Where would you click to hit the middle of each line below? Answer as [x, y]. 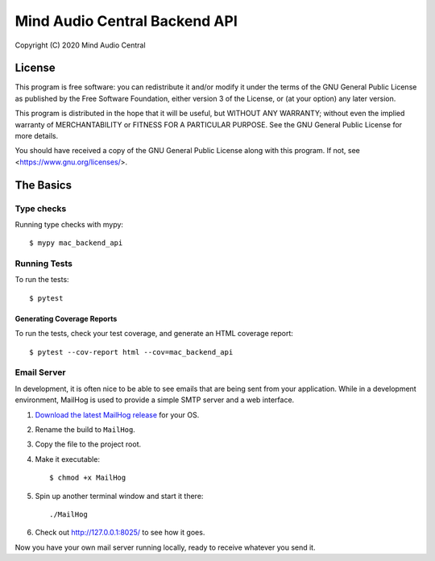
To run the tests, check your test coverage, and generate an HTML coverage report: [154, 334]
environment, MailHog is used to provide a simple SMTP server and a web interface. [155, 400]
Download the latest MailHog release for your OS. [117, 414]
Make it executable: [68, 459]
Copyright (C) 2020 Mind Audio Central [80, 45]
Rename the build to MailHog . [85, 429]
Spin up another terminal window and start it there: [119, 496]
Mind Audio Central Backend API [126, 21]
